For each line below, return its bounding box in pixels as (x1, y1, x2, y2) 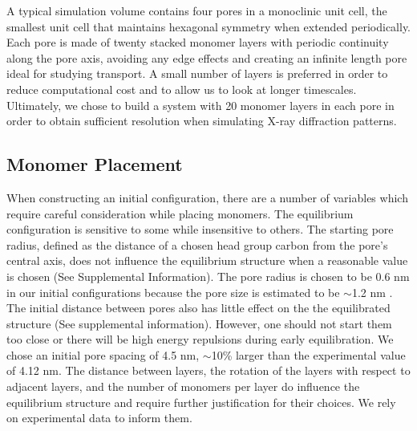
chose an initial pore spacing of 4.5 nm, (6, 346, 200, 363)
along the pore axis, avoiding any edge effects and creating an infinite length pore (6, 49, 407, 66)
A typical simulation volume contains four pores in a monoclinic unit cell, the (6, 2, 387, 18)
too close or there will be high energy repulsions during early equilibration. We (6, 331, 394, 348)
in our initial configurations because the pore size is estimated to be (6, 283, 340, 300)
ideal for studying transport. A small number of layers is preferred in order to (6, 65, 388, 82)
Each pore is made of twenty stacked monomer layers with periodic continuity (6, 34, 389, 51)
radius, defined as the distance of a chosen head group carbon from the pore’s (6, 236, 388, 253)
